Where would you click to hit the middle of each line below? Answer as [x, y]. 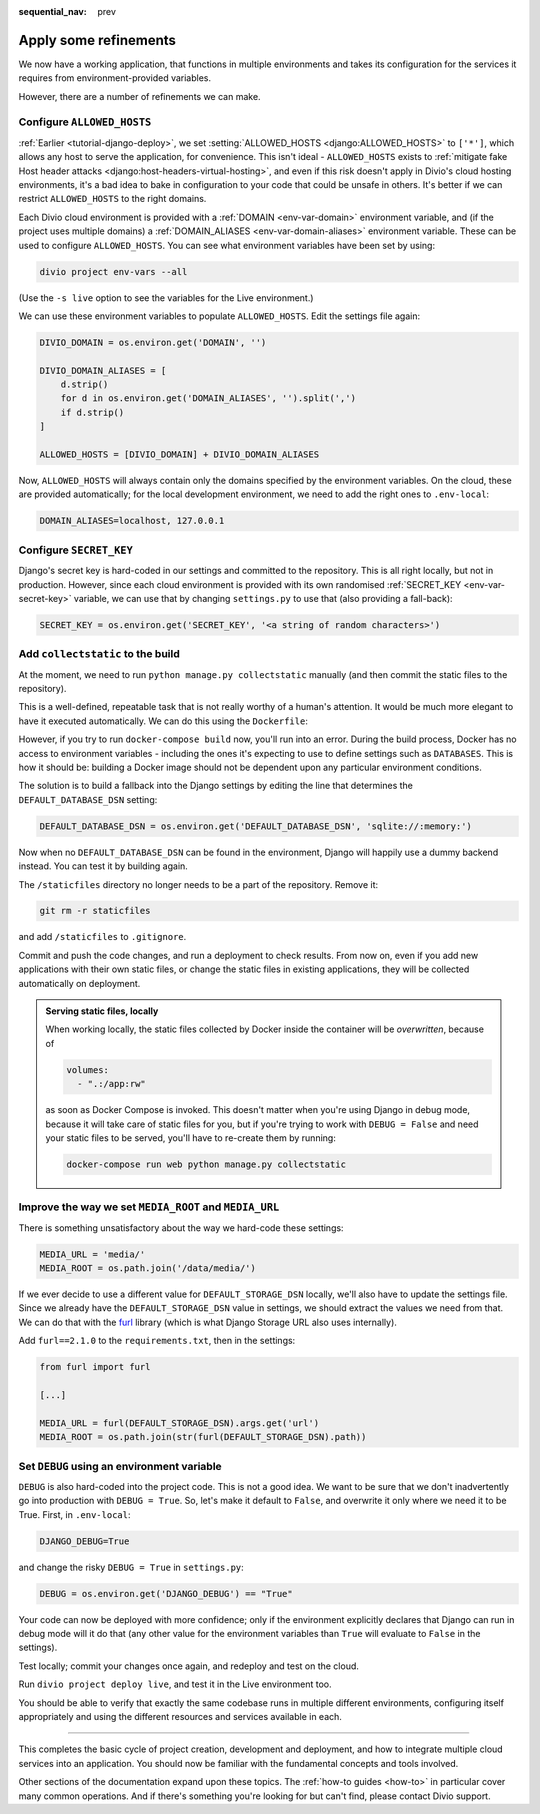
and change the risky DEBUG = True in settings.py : [131, 1567]
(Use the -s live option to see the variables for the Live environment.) [166, 297]
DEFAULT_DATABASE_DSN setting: [88, 799]
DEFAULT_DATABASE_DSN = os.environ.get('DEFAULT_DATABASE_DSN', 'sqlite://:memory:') [255, 826]
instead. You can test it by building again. [103, 866]
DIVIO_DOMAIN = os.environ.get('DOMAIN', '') [153, 342]
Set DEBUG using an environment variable [120, 1466]
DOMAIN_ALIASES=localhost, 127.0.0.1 [132, 521]
